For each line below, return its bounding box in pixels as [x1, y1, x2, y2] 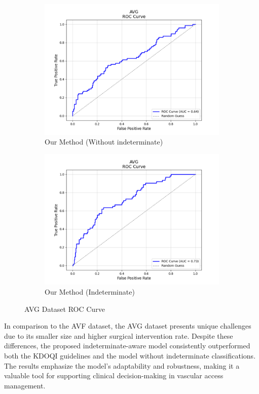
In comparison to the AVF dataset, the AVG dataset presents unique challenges [4, 320, 251, 331]
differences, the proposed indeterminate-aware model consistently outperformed [4, 340, 250, 351]
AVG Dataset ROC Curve [24, 303, 105, 314]
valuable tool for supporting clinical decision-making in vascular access [4, 370, 224, 381]
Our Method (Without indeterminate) [45, 136, 163, 147]
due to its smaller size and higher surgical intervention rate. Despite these [4, 330, 233, 341]
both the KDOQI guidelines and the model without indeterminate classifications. [4, 350, 256, 361]
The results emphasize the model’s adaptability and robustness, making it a [4, 360, 240, 371]
